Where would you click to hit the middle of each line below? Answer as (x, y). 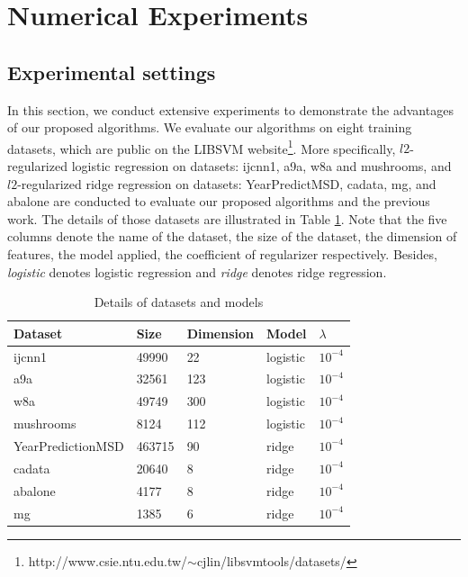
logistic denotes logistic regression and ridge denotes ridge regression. (197, 271)
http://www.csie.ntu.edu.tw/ (108, 560)
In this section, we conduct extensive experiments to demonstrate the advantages (230, 109)
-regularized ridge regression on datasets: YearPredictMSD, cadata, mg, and (227, 183)
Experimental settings (112, 72)
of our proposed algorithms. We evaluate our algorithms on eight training (210, 127)
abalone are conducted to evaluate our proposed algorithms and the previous (219, 201)
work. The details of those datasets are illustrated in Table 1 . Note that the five (227, 218)
